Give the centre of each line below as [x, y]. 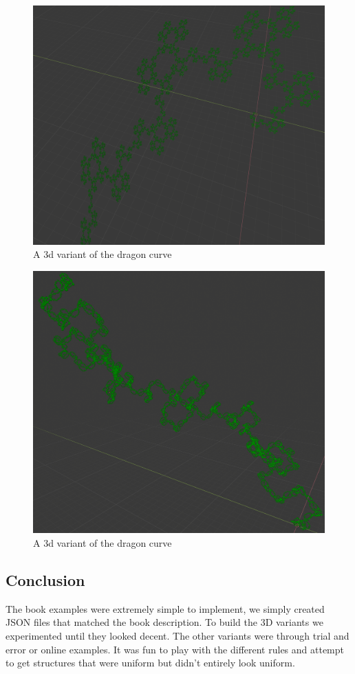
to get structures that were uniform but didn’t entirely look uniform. [150, 663]
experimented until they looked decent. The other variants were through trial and [177, 635]
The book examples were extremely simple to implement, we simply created [165, 608]
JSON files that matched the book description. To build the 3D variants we [164, 622]
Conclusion [45, 579]
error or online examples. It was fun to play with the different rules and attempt [175, 649]
